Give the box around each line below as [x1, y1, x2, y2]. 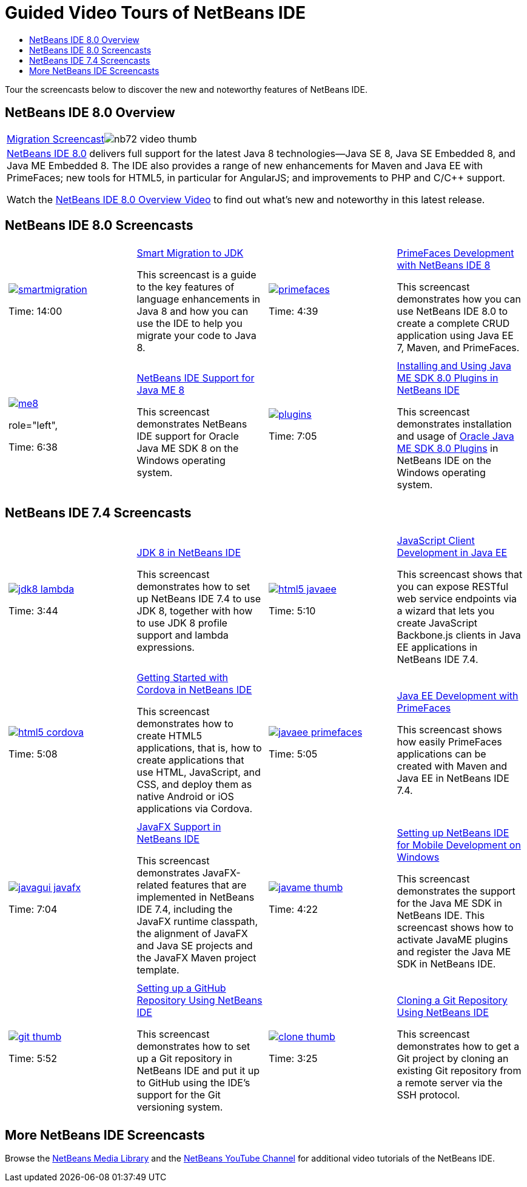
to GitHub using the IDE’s [136, 1077, 250, 1089]
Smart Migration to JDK [136, 247, 244, 260]
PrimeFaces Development [397, 247, 514, 260]
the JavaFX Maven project [136, 952, 257, 964]
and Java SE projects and [136, 940, 253, 952]
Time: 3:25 [269, 1052, 318, 1065]
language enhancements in [136, 293, 261, 306]
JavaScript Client [397, 534, 475, 547]
